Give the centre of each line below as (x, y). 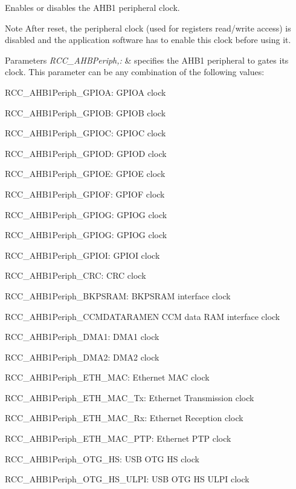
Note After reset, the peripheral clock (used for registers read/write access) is (148, 28)
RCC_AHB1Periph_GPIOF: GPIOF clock (85, 194)
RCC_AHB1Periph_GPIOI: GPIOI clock (82, 255)
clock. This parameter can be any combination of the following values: (135, 72)
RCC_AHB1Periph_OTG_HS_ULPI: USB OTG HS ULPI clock (127, 479)
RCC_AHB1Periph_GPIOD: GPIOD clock (86, 153)
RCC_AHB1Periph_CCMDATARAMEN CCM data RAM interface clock (143, 316)
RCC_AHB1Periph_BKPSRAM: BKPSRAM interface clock (118, 295)
